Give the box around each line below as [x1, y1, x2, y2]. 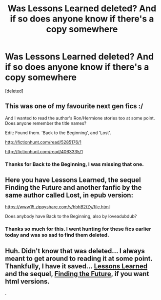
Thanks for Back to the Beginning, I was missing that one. [5, 160, 144, 167]
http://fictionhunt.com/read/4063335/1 [5, 148, 83, 154]
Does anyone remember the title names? [5, 120, 87, 126]
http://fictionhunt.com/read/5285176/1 [5, 139, 81, 145]
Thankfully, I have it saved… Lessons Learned [5, 262, 148, 270]
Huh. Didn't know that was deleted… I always [5, 247, 145, 255]
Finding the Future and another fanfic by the [5, 183, 142, 192]
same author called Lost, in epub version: [5, 191, 133, 200]
